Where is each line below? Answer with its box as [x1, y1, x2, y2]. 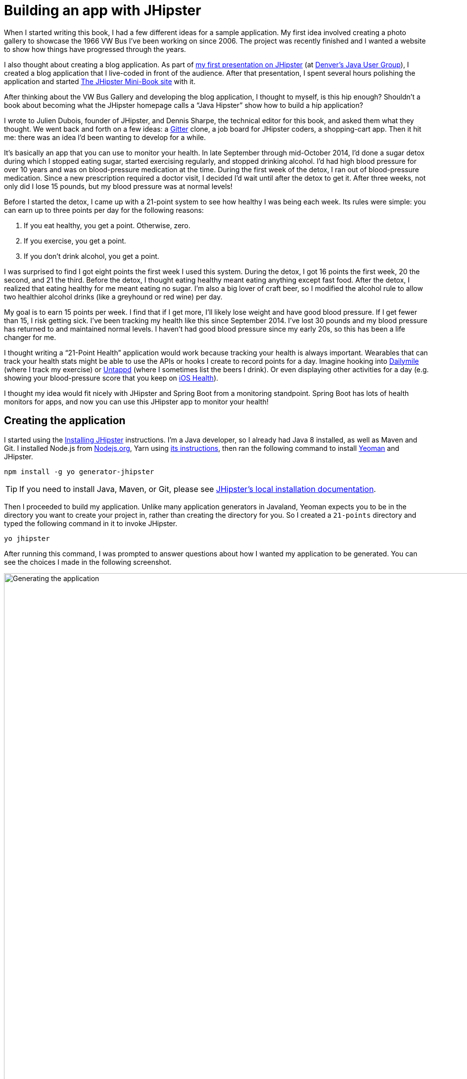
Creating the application [4, 414, 126, 427]
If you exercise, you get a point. [24, 236, 126, 245]
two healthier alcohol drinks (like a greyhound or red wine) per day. [4, 292, 223, 301]
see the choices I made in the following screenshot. [4, 557, 172, 566]
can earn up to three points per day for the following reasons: [4, 205, 204, 214]
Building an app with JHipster [4, 2, 201, 19]
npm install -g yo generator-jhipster [4, 467, 154, 476]
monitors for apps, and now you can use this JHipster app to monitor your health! [4, 397, 269, 406]
